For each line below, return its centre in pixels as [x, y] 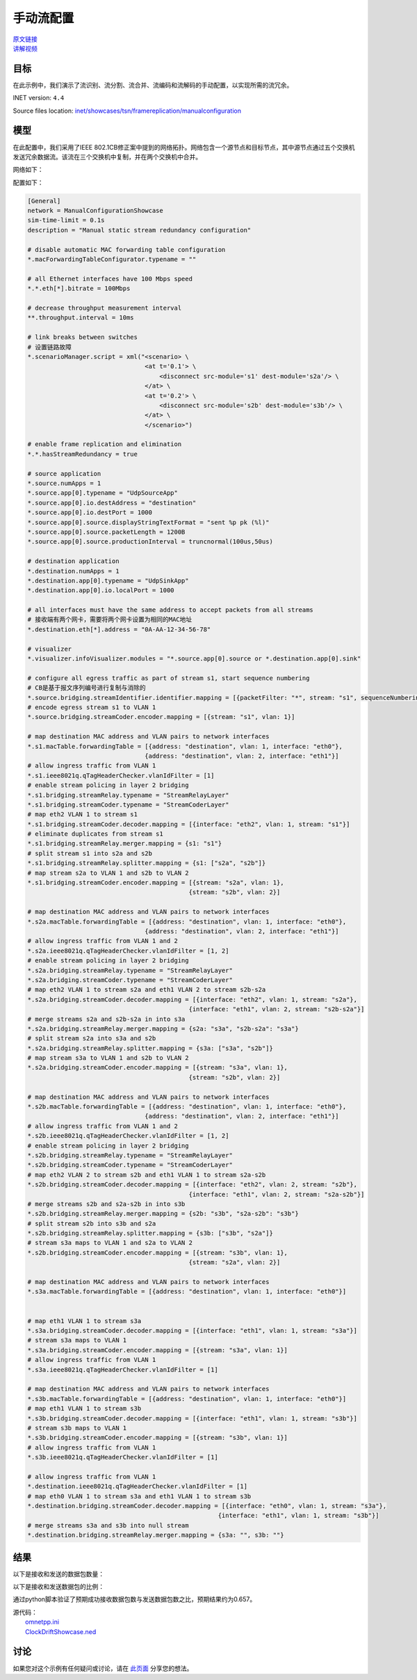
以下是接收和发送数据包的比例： [58, 1587]
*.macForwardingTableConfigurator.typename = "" [112, 260]
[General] [44, 201]
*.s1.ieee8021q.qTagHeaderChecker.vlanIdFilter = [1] [121, 775]
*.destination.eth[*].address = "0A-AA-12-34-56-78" [119, 629]
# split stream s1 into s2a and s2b [90, 853]
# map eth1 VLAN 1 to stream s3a [84, 1321]
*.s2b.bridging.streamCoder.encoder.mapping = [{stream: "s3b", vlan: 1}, [158, 1252]
